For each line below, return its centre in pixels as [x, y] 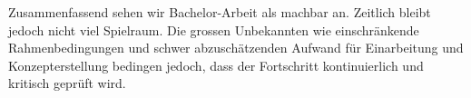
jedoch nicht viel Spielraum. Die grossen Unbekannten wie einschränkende [214, 29]
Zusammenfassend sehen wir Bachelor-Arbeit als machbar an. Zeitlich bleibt [220, 12]
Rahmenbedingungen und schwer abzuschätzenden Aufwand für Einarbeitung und [236, 48]
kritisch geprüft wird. [67, 83]
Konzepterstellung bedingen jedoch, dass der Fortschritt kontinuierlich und [216, 65]
